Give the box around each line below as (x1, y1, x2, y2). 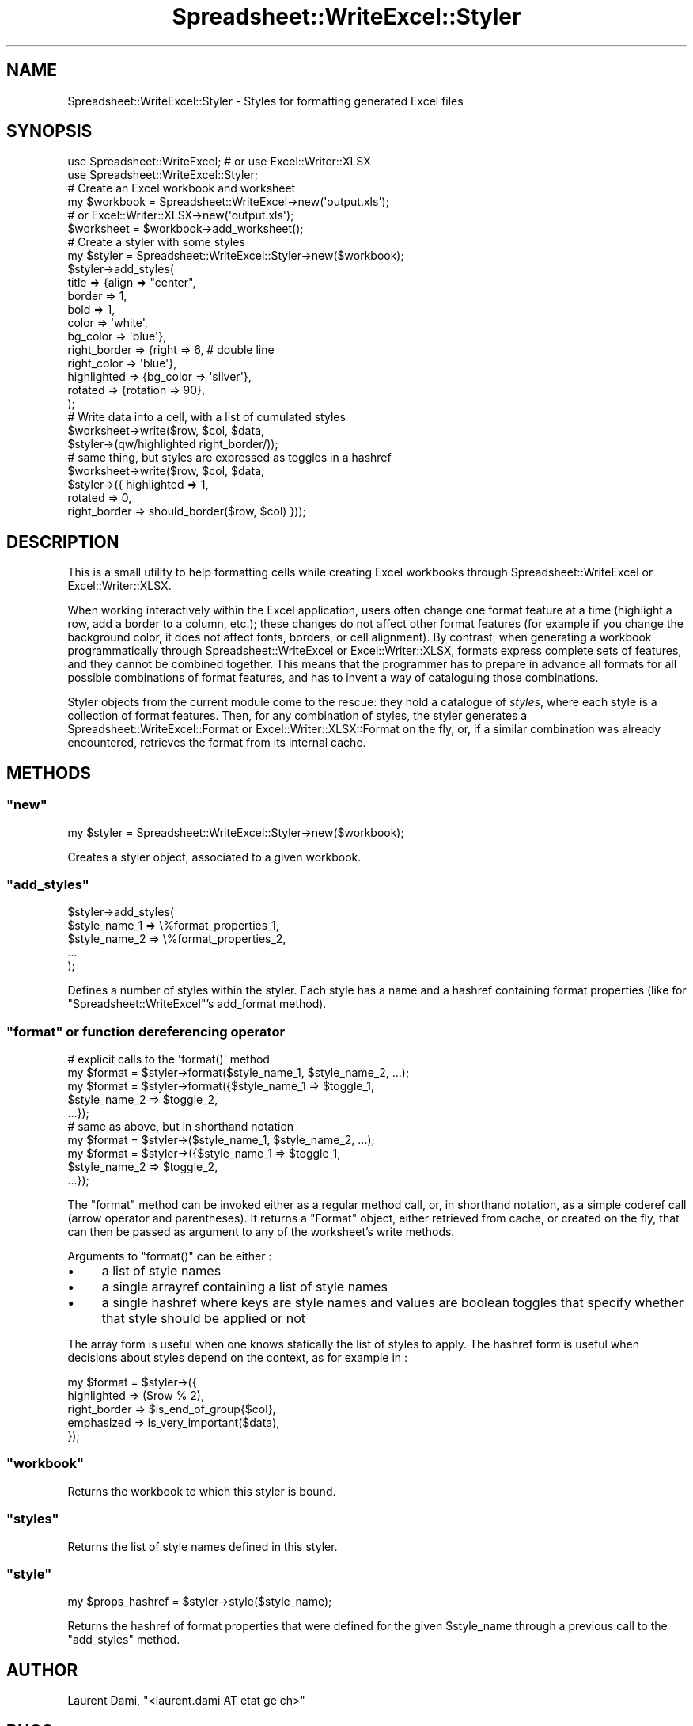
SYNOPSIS (6, 121, 93, 142)
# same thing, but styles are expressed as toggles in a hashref (67, 451, 392, 465)
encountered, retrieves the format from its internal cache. (67, 736, 366, 750)
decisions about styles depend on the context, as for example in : (67, 1351, 408, 1364)
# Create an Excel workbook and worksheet (67, 181, 296, 196)
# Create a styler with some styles (67, 235, 245, 249)
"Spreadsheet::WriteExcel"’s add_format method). (67, 997, 327, 1011)
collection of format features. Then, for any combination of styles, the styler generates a (67, 709, 528, 723)
